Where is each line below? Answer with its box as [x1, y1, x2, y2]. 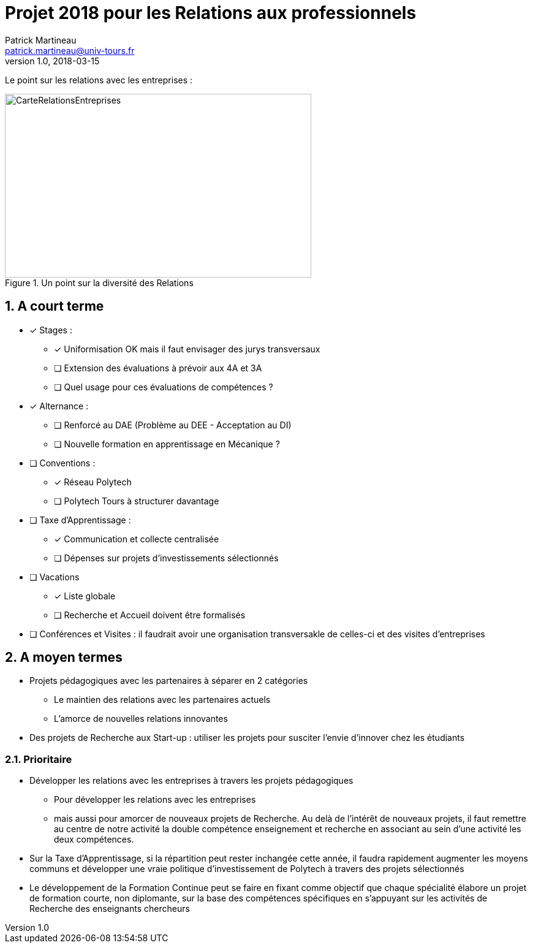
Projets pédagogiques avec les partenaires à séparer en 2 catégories [29, 675, 308, 686]
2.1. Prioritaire [5, 753, 72, 765]
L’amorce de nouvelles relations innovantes [54, 713, 228, 724]
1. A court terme [5, 298, 104, 314]
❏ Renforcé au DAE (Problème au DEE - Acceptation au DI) [54, 419, 292, 430]
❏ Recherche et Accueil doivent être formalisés [54, 609, 246, 620]
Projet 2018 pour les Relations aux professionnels [5, 2, 417, 23]
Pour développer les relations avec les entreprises [54, 794, 256, 805]
